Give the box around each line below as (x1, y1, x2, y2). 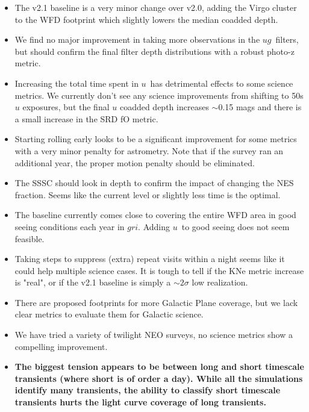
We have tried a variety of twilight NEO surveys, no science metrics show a (14, 328, 293, 341)
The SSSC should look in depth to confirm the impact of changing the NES (14, 176, 294, 189)
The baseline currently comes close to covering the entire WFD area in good (14, 208, 296, 221)
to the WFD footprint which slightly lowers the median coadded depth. (14, 13, 278, 25)
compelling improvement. (14, 340, 108, 352)
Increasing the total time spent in (14, 76, 139, 89)
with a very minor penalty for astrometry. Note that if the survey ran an (14, 144, 284, 157)
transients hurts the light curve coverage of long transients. (14, 396, 266, 408)
